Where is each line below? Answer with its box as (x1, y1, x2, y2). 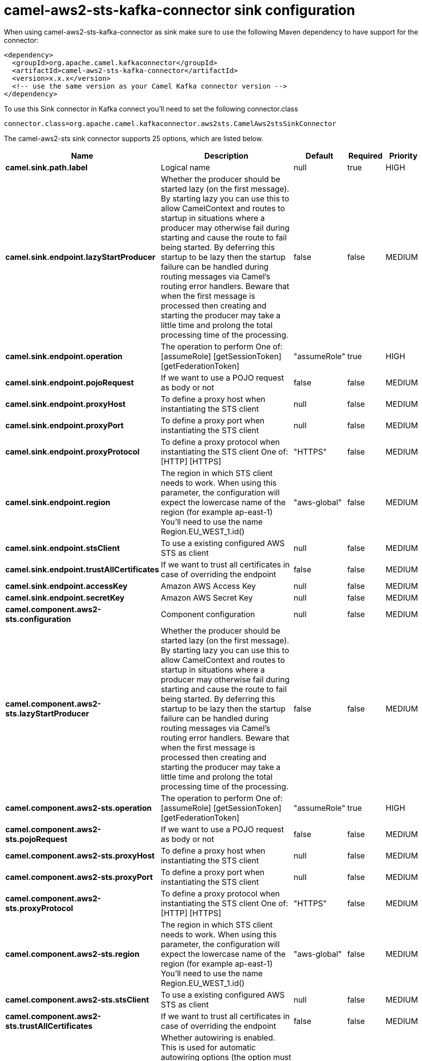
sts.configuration (5, 614, 71, 624)
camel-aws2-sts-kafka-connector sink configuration (4, 2, 355, 18)
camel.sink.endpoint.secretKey (5, 592, 125, 603)
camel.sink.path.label (5, 162, 88, 172)
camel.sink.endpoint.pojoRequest (5, 377, 134, 387)
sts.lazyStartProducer (5, 708, 89, 718)
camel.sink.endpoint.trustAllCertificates (5, 564, 159, 574)
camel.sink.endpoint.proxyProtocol (5, 446, 140, 457)
